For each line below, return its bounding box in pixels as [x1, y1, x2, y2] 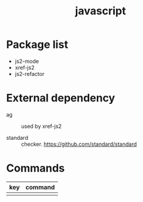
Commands [6, 161, 65, 175]
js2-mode [14, 57, 39, 65]
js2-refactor [14, 70, 45, 77]
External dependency [6, 91, 115, 105]
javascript [75, 4, 126, 18]
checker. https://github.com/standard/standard [21, 140, 137, 148]
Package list [6, 38, 69, 51]
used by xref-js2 [21, 123, 62, 130]
